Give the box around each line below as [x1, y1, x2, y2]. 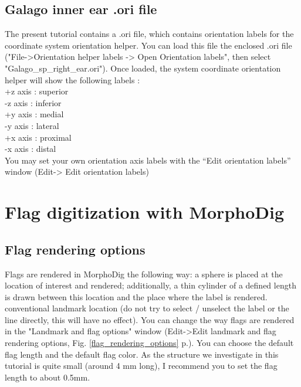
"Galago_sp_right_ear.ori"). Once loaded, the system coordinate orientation [5, 62, 281, 74]
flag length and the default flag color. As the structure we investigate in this [5, 348, 279, 360]
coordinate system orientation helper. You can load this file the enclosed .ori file [5, 39, 292, 51]
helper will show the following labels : [5, 73, 140, 86]
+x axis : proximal [5, 131, 72, 143]
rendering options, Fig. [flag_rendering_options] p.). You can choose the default [5, 337, 294, 349]
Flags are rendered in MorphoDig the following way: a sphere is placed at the [5, 267, 283, 280]
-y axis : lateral [5, 119, 59, 131]
